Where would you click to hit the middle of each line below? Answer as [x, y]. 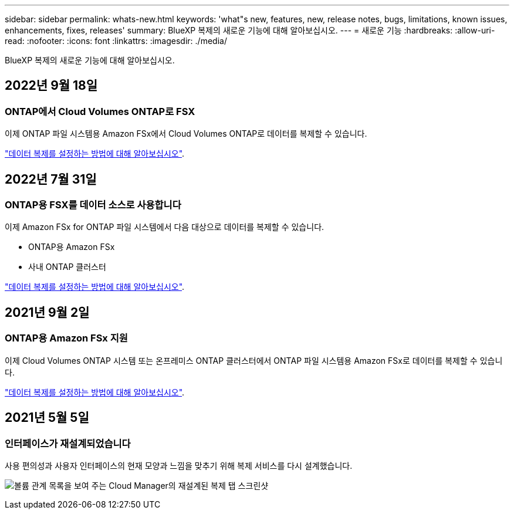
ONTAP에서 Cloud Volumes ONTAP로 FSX [100, 111]
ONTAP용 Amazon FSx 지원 [66, 338]
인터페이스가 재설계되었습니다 [68, 443]
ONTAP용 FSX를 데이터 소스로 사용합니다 [93, 205]
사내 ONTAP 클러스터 [67, 267]
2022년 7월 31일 [51, 179]
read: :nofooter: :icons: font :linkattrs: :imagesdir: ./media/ [116, 41]
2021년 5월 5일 [47, 418]
